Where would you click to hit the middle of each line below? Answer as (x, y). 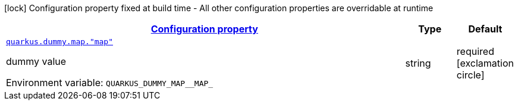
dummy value (36, 61)
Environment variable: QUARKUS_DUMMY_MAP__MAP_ (110, 83)
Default (485, 29)
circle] (470, 75)
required (475, 51)
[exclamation (485, 63)
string (418, 63)
